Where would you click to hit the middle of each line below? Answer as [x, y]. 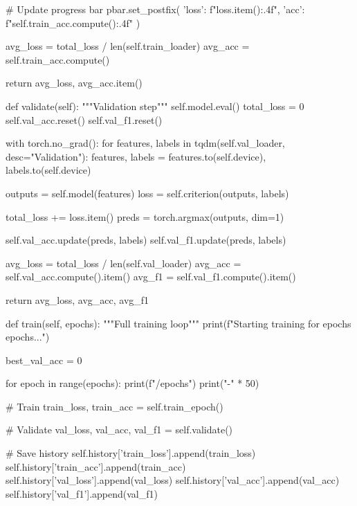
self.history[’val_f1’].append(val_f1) [82, 493]
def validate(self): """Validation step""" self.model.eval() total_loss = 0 [155, 106]
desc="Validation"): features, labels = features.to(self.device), [136, 156]
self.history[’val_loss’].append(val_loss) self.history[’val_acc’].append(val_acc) [173, 480]
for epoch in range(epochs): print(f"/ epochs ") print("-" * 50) [132, 383]
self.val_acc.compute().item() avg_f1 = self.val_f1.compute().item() [151, 277]
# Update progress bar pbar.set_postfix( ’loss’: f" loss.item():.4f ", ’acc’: [155, 9]
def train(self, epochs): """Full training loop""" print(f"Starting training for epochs [178, 323]
